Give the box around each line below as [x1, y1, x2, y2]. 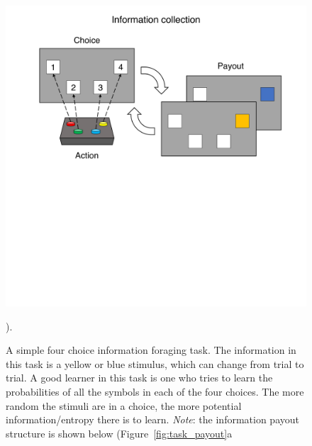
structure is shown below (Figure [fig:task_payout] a [6, 425, 233, 440]
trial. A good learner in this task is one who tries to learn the [6, 370, 273, 385]
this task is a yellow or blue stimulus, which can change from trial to [6, 356, 304, 371]
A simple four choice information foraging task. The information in [6, 342, 296, 357]
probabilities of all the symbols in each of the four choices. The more [6, 384, 304, 398]
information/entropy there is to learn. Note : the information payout [6, 412, 299, 427]
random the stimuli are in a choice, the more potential [6, 398, 242, 413]
